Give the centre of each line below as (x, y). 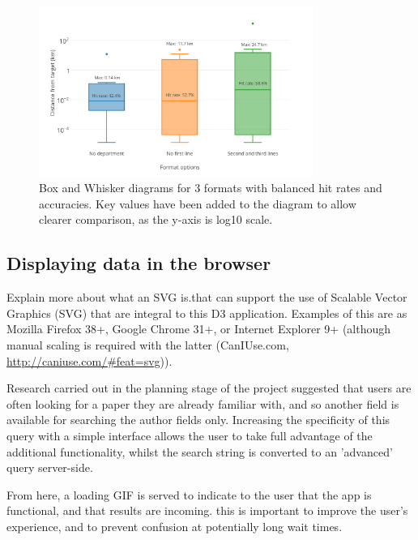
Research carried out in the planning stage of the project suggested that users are (209, 388)
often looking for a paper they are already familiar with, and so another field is (203, 403)
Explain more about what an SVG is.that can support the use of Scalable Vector (207, 297)
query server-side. (50, 467)
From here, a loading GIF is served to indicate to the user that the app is (189, 494)
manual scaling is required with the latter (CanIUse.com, (148, 345)
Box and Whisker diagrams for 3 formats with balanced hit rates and (211, 188)
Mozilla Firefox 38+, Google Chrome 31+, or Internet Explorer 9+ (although (199, 329)
